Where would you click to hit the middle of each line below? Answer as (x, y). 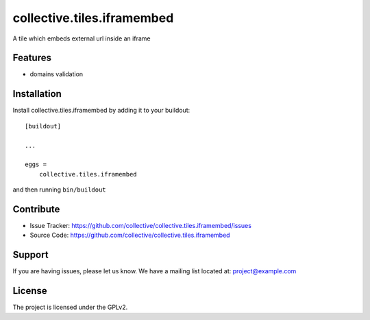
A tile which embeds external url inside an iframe (82, 38)
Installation (37, 94)
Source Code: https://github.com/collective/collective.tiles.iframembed (130, 235)
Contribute (36, 209)
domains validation (57, 74)
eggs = (36, 164)
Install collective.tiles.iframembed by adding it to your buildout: (101, 111)
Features (32, 58)
